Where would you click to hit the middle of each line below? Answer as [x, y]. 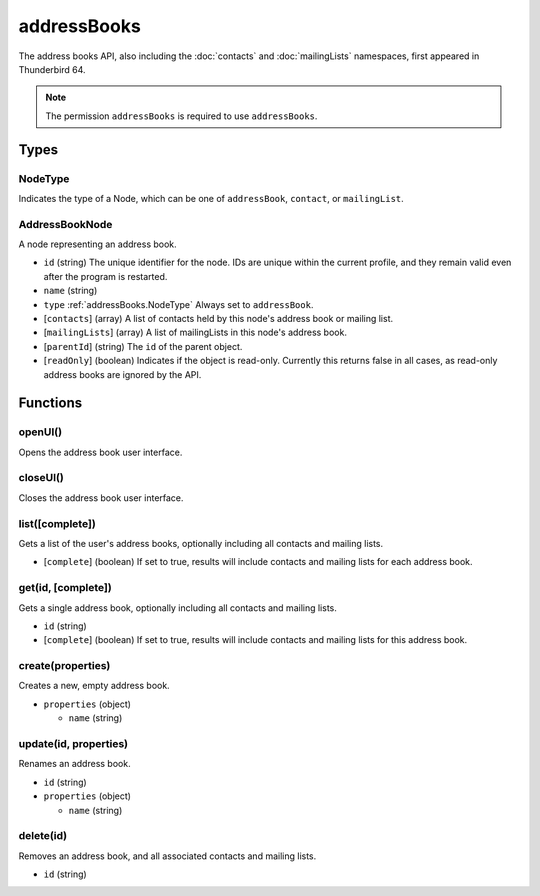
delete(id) [43, 836]
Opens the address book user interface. [100, 452]
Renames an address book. [74, 764]
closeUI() [41, 478]
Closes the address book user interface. [101, 497]
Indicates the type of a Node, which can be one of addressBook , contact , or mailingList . [211, 198]
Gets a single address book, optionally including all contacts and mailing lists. [177, 607]
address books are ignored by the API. [122, 374]
